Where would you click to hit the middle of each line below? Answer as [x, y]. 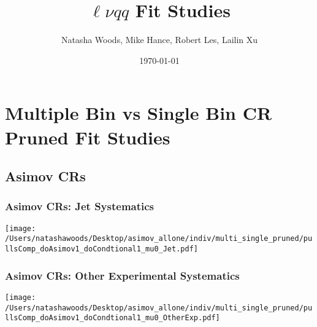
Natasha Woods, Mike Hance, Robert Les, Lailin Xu [159, 40]
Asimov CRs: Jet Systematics [80, 206]
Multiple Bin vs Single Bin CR [139, 113]
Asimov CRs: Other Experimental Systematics [122, 275]
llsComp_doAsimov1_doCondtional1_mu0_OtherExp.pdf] [113, 318]
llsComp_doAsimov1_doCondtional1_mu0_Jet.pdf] [101, 249]
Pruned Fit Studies [88, 137]
